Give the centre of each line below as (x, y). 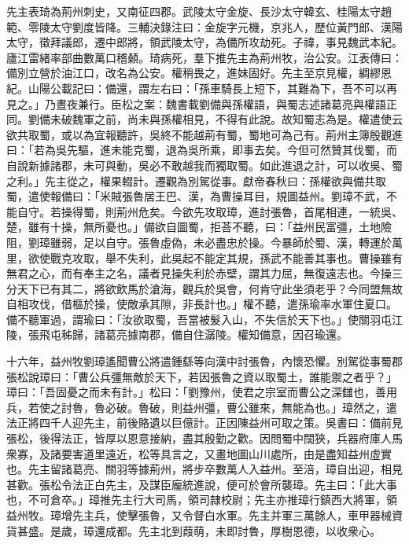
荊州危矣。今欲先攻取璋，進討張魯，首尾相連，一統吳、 (259, 211)
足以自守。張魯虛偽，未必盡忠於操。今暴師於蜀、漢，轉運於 (237, 242)
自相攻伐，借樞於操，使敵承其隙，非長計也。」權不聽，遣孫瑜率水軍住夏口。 (202, 304)
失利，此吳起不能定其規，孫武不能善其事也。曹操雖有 (265, 257)
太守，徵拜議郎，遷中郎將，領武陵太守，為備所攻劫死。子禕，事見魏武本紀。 (204, 42)
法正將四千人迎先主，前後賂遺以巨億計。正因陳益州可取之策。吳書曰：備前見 (204, 423)
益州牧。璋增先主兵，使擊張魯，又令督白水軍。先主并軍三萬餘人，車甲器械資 (204, 515)
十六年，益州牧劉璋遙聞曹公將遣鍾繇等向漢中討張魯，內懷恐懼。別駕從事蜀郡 (204, 361)
